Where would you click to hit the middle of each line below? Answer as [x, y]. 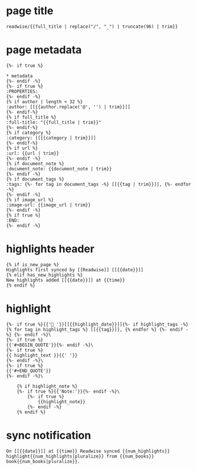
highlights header [50, 249]
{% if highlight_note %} [47, 386]
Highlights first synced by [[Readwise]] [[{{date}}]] [75, 269]
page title [30, 11]
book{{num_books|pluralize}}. [43, 461]
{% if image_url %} [30, 200]
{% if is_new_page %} [33, 264]
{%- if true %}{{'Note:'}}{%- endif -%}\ [68, 391]
